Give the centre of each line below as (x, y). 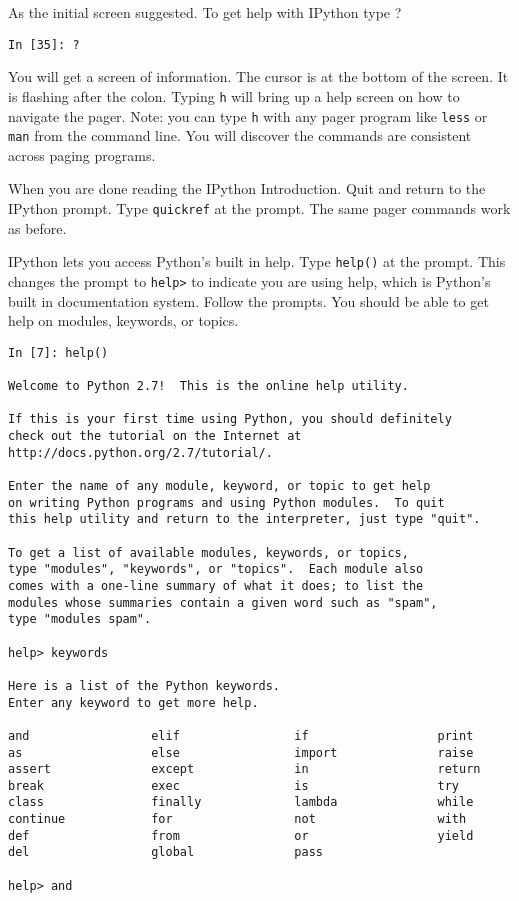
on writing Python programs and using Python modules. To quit (226, 502)
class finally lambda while (241, 802)
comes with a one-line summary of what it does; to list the (216, 585)
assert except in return (244, 769)
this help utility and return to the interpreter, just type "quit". (244, 519)
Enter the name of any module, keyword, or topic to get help (219, 486)
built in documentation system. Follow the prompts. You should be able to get (248, 300)
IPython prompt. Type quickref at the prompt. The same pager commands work (259, 208)
